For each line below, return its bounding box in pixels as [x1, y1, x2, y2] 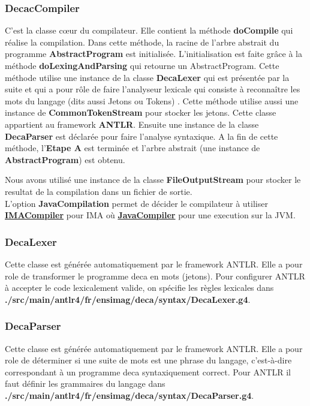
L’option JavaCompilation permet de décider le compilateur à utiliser [5, 197, 268, 209]
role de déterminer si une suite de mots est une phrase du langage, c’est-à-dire [5, 354, 292, 366]
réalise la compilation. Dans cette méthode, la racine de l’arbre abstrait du [5, 35, 279, 48]
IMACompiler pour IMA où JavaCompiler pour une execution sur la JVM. [5, 209, 296, 221]
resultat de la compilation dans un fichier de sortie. [5, 185, 192, 197]
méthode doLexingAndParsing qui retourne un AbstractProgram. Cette [5, 59, 279, 71]
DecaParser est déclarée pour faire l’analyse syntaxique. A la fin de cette [5, 130, 278, 142]
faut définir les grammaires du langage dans [5, 377, 165, 390]
